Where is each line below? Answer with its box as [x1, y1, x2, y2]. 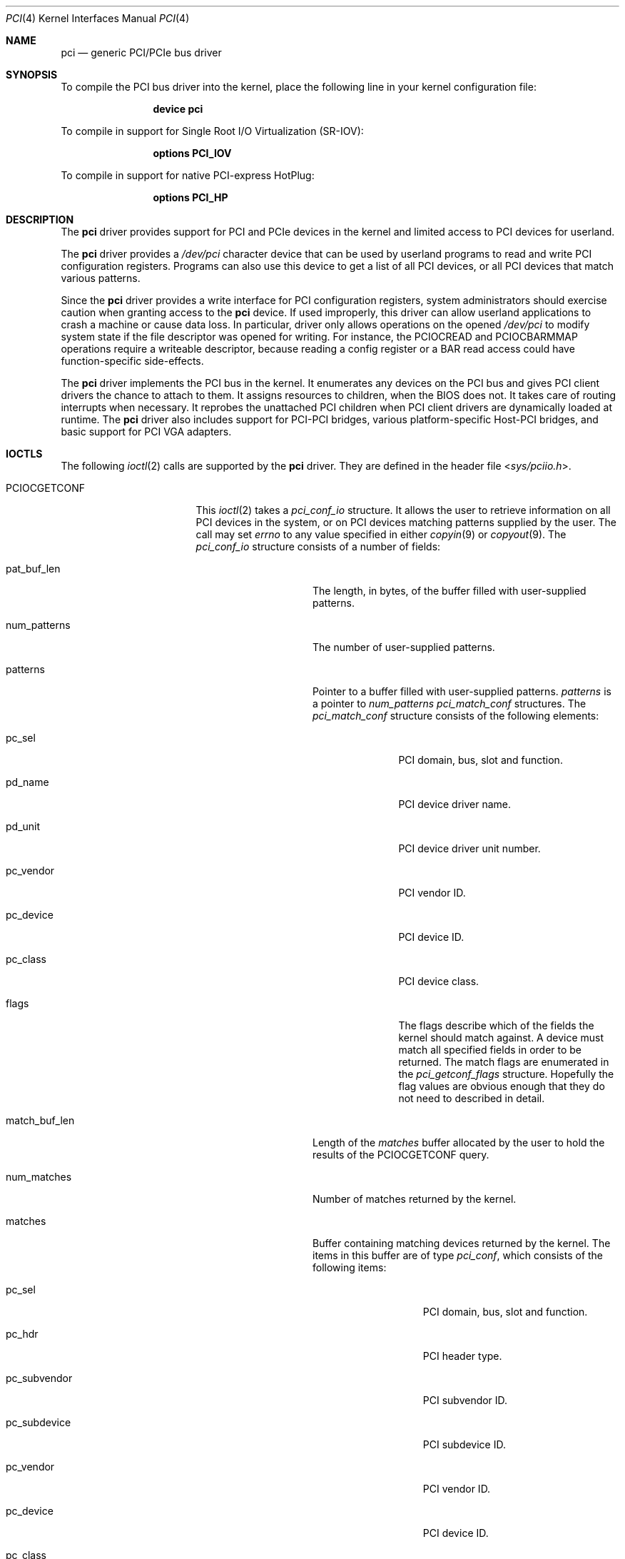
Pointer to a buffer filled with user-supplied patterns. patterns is [312, 685, 611, 697]
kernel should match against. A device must [398, 1031, 604, 1044]
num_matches [6, 1171, 72, 1183]
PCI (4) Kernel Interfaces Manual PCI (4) [6, 12, 190, 24]
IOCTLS [6, 448, 43, 460]
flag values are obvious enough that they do [398, 1080, 605, 1092]
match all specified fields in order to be [398, 1044, 582, 1056]
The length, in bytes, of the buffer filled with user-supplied [312, 585, 586, 597]
